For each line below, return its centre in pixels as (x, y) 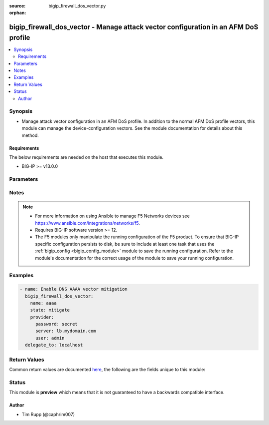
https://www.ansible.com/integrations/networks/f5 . (88, 223)
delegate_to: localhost (54, 345)
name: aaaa (43, 303)
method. (30, 135)
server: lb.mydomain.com (66, 331)
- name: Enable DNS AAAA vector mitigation (74, 289)
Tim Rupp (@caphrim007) (48, 414)
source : (17, 6)
